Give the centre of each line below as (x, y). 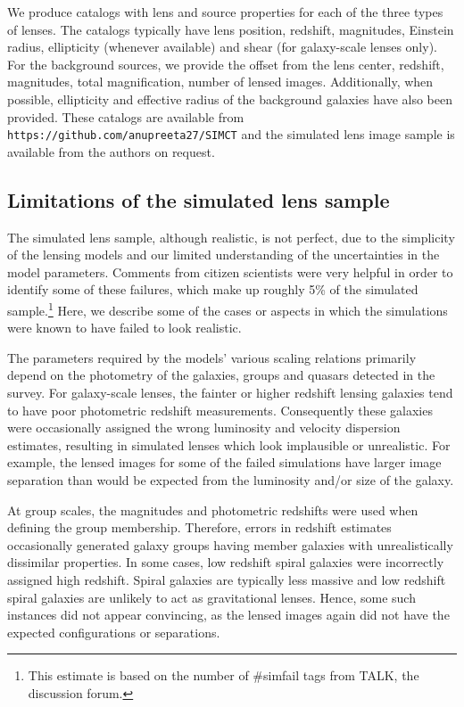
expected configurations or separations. (114, 632)
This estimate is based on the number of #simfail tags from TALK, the (224, 675)
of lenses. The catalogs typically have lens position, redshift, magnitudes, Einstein (231, 29)
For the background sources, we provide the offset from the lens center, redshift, (226, 64)
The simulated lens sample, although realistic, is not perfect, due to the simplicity (231, 237)
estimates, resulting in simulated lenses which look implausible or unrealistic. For (229, 444)
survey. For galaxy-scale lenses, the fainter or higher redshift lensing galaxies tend (230, 393)
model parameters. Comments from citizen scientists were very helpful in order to (230, 271)
